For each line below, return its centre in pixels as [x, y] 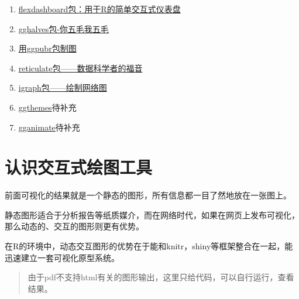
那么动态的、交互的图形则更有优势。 [74, 226]
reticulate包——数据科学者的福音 [80, 68]
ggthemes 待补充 [47, 107]
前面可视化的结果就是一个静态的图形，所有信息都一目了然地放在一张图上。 [148, 195]
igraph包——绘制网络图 [63, 87]
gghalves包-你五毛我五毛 [63, 28]
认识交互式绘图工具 [79, 167]
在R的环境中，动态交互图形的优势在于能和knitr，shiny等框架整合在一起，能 [149, 246]
